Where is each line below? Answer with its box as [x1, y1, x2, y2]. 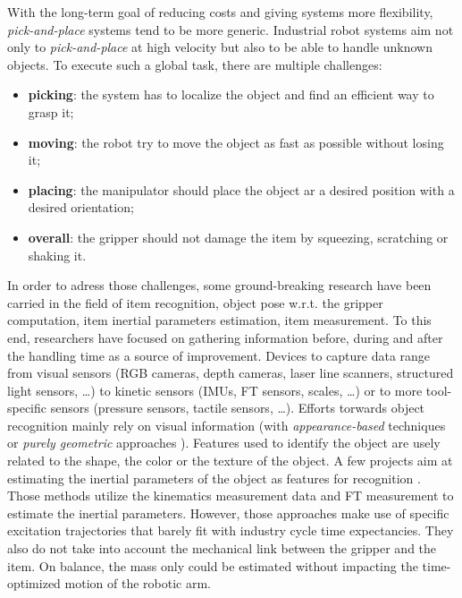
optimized [7, 574, 61, 593]
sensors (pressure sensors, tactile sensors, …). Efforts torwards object [50, 398, 425, 417]
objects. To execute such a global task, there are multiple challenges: [7, 55, 382, 73]
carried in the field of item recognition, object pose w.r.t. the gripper [7, 293, 383, 312]
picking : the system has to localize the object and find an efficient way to [28, 85, 434, 104]
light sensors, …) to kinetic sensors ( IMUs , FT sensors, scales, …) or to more [7, 380, 423, 399]
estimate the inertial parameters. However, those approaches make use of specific [7, 503, 449, 522]
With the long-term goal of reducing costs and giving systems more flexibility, [7, 3, 433, 21]
